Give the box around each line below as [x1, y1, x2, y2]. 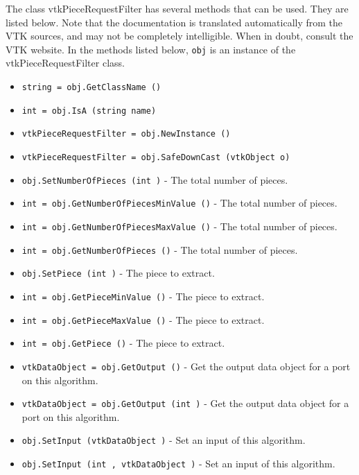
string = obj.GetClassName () [21, 83, 161, 93]
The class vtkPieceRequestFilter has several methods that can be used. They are [6, 1, 349, 15]
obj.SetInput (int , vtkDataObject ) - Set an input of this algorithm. [21, 456, 335, 471]
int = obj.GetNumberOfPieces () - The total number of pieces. [21, 242, 298, 257]
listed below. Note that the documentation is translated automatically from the [6, 15, 343, 29]
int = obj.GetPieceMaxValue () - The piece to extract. [21, 312, 265, 327]
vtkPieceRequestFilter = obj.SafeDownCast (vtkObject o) [21, 153, 290, 162]
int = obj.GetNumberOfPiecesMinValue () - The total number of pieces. [21, 196, 338, 210]
